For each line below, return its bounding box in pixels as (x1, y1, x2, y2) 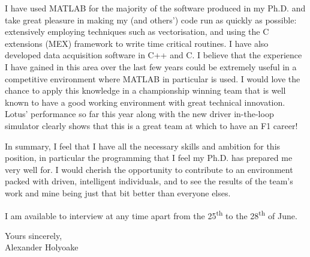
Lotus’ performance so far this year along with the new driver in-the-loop (5, 107, 274, 120)
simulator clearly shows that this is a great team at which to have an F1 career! (5, 119, 298, 132)
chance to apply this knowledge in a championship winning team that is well (5, 84, 286, 97)
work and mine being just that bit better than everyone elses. (5, 186, 231, 199)
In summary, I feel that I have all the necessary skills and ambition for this (5, 139, 281, 152)
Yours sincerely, (5, 229, 62, 241)
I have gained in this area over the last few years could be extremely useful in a (5, 60, 297, 73)
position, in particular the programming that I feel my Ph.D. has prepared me (5, 151, 293, 164)
